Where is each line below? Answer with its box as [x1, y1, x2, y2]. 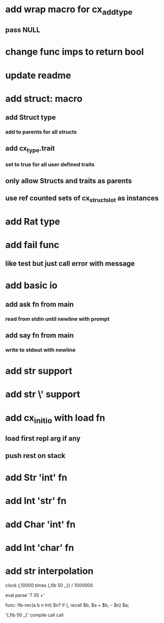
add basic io [5, 280, 58, 292]
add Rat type [5, 215, 60, 227]
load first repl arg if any [5, 434, 80, 443]
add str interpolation [5, 565, 94, 577]
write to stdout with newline [5, 346, 76, 353]
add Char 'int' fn [5, 518, 76, 530]
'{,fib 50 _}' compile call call [5, 612, 64, 618]
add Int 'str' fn [5, 495, 67, 507]
